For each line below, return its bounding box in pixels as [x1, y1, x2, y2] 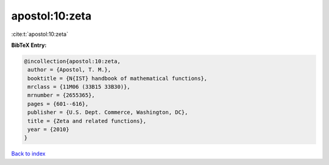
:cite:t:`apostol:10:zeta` [11, 30, 68, 38]
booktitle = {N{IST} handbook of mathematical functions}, [27, 75, 208, 82]
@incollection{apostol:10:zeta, [24, 58, 121, 65]
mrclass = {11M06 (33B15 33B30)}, [27, 83, 130, 91]
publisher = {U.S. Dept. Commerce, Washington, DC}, [27, 109, 188, 116]
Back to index [11, 150, 46, 158]
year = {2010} [27, 126, 69, 133]
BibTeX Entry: [11, 41, 47, 49]
